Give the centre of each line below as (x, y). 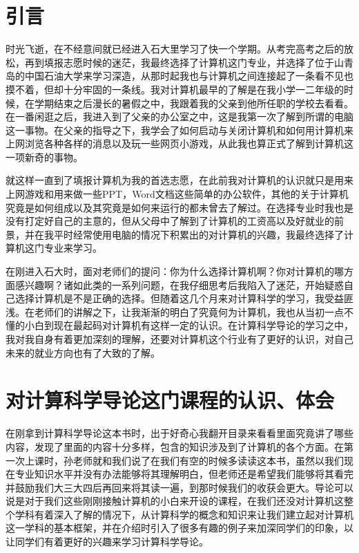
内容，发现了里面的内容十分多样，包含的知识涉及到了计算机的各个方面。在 (175, 446)
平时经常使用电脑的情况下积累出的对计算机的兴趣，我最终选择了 (198, 234)
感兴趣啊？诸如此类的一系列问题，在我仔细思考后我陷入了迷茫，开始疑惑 (179, 284)
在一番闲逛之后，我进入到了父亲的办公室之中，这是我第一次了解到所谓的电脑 (179, 116)
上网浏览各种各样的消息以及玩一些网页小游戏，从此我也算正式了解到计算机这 (179, 143)
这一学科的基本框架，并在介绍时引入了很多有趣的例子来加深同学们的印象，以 (179, 528)
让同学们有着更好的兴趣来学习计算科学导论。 (107, 542)
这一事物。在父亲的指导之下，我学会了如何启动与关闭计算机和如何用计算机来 (179, 130)
